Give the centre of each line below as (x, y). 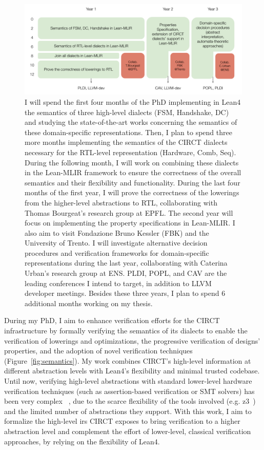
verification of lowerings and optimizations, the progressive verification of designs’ (132, 340)
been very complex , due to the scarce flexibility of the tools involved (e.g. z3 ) (130, 401)
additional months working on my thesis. (89, 303)
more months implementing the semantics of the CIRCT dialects (126, 142)
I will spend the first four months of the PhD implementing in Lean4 (133, 101)
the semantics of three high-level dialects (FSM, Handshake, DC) (127, 112)
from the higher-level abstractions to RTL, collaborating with (121, 202)
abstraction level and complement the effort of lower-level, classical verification (128, 431)
